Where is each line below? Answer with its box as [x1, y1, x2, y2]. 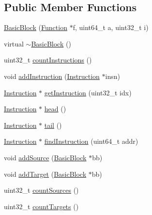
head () [44, 104, 66, 114]
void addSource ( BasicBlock [4, 152, 87, 162]
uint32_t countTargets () [4, 201, 79, 211]
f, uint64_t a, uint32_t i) [73, 22, 149, 32]
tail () [44, 120, 62, 130]
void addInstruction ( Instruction [4, 71, 100, 81]
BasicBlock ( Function [4, 22, 67, 32]
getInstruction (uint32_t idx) [44, 87, 132, 97]
